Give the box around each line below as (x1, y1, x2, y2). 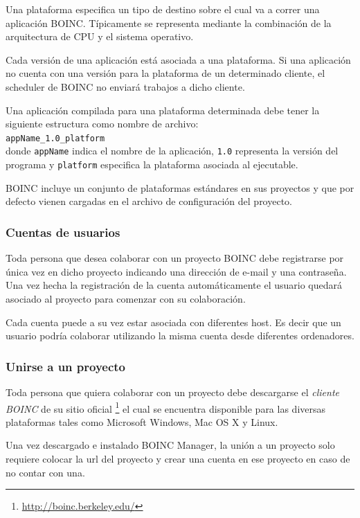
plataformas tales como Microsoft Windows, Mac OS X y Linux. (6, 414, 278, 429)
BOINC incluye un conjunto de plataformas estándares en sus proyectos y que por (6, 180, 354, 195)
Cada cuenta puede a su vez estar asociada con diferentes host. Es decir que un (6, 314, 341, 329)
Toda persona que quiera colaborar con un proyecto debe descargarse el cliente (6, 384, 339, 399)
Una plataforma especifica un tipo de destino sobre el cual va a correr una (6, 2, 320, 16)
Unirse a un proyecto (6, 357, 125, 375)
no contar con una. (6, 465, 85, 479)
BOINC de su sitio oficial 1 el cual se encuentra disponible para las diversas (6, 399, 326, 416)
